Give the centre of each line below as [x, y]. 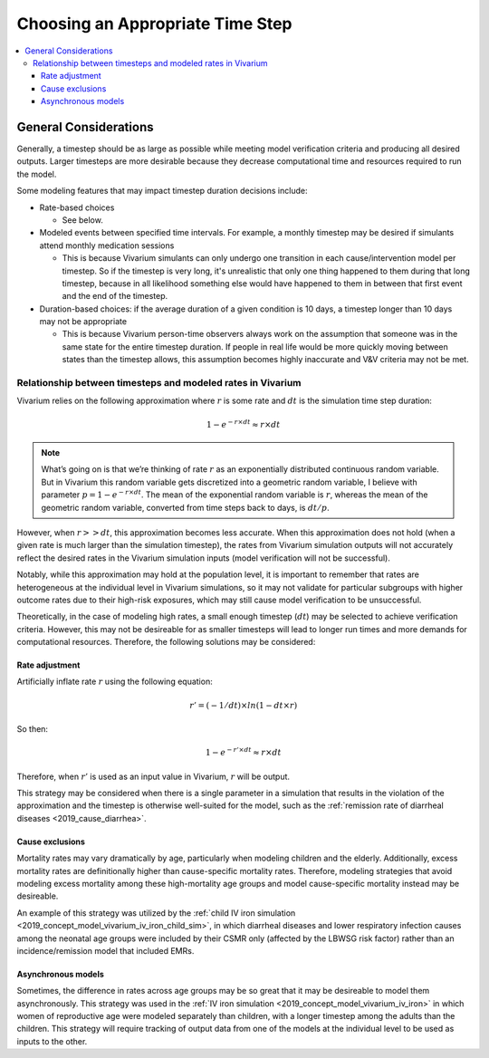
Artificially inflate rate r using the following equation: [115, 682]
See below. [82, 220]
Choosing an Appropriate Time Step [155, 24]
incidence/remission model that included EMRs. [105, 950]
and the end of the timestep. [115, 296]
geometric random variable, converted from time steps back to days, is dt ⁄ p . [185, 507]
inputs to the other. [52, 1041]
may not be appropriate [83, 322]
